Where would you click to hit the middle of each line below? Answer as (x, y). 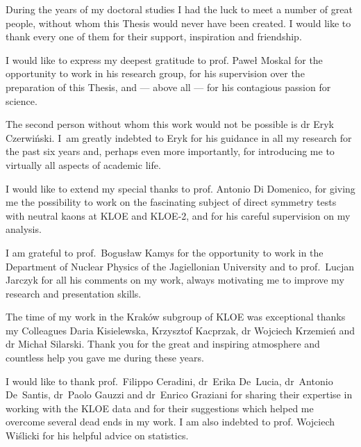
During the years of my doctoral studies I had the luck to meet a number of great (179, 9)
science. (22, 100)
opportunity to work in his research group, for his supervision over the (155, 73)
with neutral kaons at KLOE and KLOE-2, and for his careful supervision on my (178, 215)
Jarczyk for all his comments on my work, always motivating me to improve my (175, 280)
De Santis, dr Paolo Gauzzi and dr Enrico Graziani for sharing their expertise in (179, 395)
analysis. (24, 229)
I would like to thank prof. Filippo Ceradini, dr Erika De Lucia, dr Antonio (169, 381)
